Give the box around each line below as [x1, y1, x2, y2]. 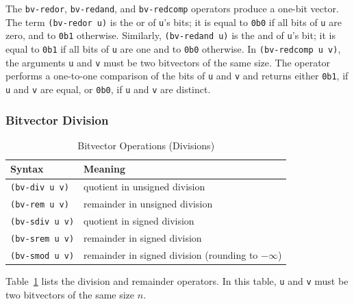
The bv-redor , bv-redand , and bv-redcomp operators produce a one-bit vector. [5, 1, 339, 15]
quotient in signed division [84, 214, 194, 228]
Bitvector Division [5, 111, 109, 128]
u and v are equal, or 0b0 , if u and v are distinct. [5, 81, 211, 96]
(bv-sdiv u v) [10, 217, 75, 227]
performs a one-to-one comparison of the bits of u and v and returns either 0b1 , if [5, 68, 349, 83]
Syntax [10, 162, 44, 176]
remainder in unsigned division [84, 197, 213, 211]
